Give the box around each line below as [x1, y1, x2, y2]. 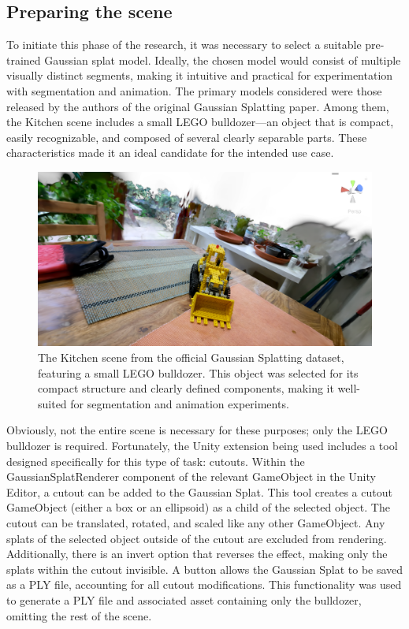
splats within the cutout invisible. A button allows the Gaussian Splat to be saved [6, 560, 403, 577]
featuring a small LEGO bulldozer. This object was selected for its [38, 364, 359, 381]
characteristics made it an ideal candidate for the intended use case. [6, 144, 334, 161]
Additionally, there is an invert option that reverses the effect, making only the [6, 545, 388, 562]
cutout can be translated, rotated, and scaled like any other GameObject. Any [6, 515, 385, 530]
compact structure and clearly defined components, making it [38, 380, 334, 396]
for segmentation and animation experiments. [70, 395, 289, 411]
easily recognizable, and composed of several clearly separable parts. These [6, 128, 367, 145]
